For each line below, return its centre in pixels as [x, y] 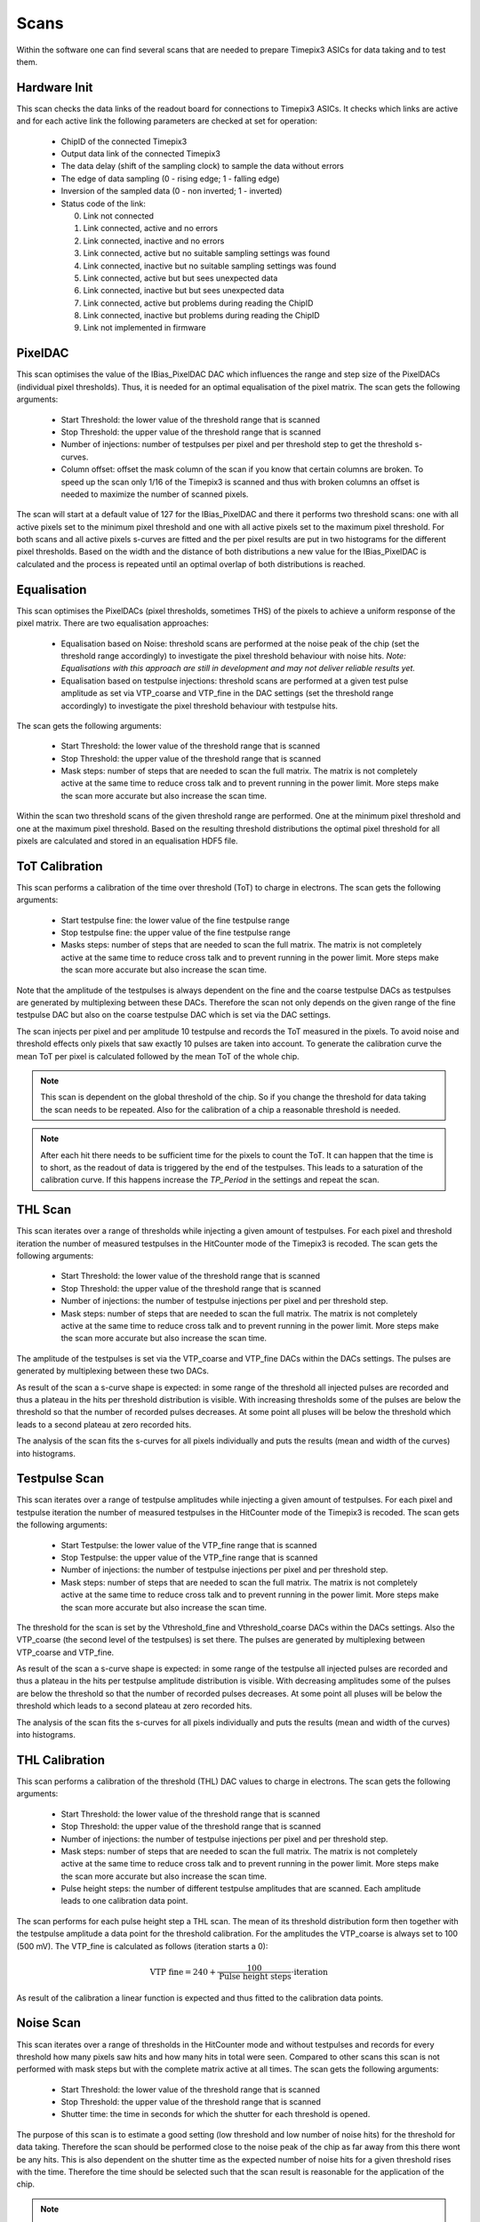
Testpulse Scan [60, 1479]
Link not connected [119, 216]
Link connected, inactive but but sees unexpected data [184, 291]
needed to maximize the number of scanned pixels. [155, 494]
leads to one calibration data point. [124, 1901]
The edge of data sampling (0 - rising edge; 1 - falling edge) [170, 179]
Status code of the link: [103, 204]
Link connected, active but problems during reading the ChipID [198, 303]
